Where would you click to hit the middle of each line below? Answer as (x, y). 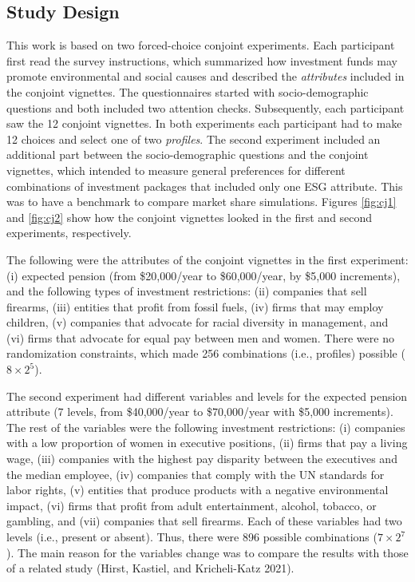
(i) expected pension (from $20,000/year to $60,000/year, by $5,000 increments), (204, 275)
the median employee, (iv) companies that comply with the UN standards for (196, 474)
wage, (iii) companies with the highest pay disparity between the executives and (202, 459)
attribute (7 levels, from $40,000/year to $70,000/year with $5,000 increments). (200, 412)
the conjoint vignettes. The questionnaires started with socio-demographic (188, 91)
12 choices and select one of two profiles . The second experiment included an (194, 139)
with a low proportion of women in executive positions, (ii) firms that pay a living (207, 443)
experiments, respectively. (69, 233)
